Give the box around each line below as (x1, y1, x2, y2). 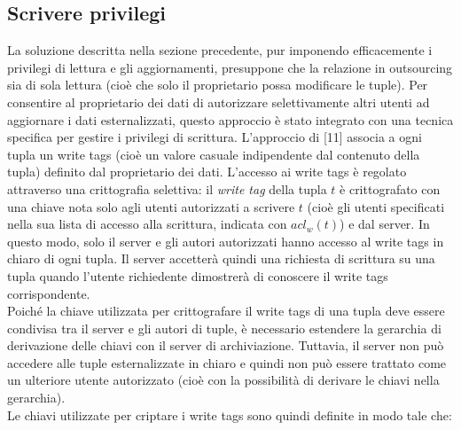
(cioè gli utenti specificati (307, 197, 445, 215)
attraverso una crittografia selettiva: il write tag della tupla (7, 179, 327, 198)
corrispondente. (7, 284, 90, 302)
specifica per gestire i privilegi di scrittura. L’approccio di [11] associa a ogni (7, 128, 422, 146)
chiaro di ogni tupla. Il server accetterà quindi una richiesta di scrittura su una (7, 249, 435, 268)
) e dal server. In (340, 215, 430, 233)
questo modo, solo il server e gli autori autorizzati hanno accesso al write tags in (7, 231, 444, 250)
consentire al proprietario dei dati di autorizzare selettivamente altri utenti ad (7, 92, 430, 111)
